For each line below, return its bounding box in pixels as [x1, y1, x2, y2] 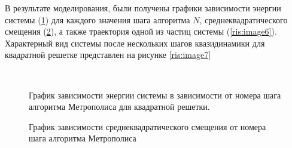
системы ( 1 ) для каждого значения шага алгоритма [5, 13, 190, 26]
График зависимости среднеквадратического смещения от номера [29, 120, 266, 132]
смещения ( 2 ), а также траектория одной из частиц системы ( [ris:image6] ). [5, 25, 277, 38]
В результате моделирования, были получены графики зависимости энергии [5, 2, 281, 14]
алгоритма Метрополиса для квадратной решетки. [29, 100, 210, 113]
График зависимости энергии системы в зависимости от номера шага [29, 88, 281, 101]
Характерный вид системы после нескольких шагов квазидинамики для [5, 36, 265, 49]
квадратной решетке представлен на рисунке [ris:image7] [5, 48, 211, 61]
